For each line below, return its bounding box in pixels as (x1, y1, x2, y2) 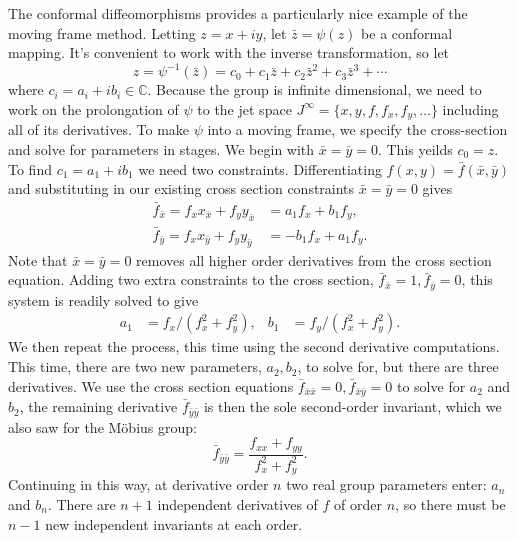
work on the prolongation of (8, 98, 179, 119)
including (442, 98, 499, 119)
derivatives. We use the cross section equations (8, 375, 294, 396)
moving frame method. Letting (8, 22, 196, 43)
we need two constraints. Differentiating (138, 158, 382, 179)
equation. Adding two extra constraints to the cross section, (8, 269, 374, 290)
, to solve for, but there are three (297, 356, 499, 377)
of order (334, 494, 383, 515)
